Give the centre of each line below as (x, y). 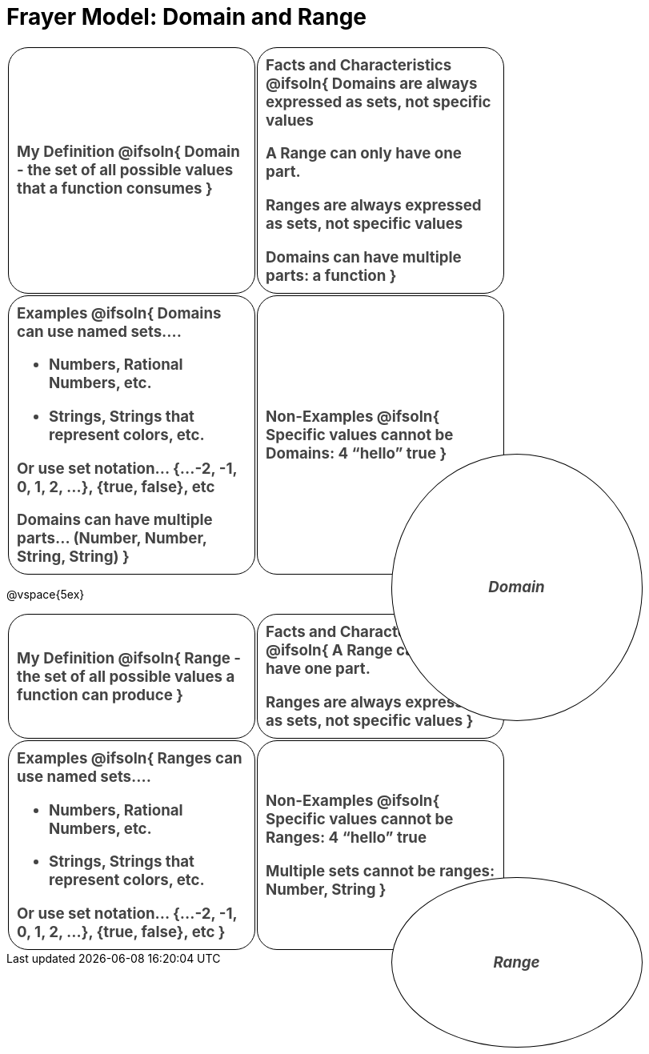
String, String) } (73, 557)
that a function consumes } (115, 189)
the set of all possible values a (126, 676)
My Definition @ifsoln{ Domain (128, 152)
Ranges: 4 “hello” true (347, 838)
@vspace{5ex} (46, 595)
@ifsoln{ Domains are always (372, 83)
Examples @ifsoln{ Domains (119, 313)
